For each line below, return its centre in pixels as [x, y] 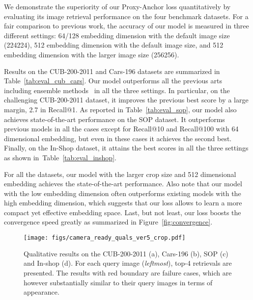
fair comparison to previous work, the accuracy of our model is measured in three [126, 26]
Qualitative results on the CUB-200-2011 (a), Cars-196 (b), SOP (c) [126, 253]
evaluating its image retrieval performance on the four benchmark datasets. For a [126, 16]
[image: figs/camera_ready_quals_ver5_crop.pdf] [105, 238]
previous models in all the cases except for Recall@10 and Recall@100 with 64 [121, 129]
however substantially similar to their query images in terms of [118, 282]
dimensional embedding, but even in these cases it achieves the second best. [118, 138]
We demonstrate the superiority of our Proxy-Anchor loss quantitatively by [117, 6]
